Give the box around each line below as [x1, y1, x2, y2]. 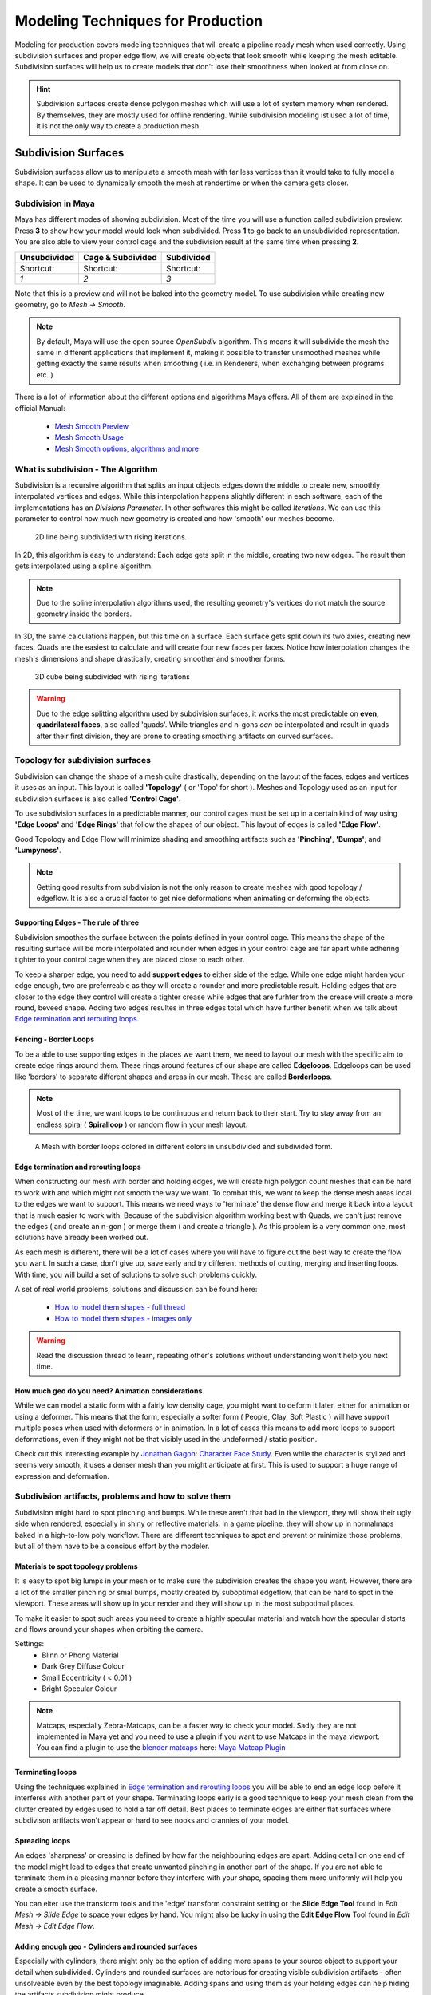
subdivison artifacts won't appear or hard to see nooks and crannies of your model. [14, 1815, 290, 1825]
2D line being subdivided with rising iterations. [34, 531, 188, 542]
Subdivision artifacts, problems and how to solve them [14, 1491, 231, 1502]
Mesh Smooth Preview [54, 421, 129, 431]
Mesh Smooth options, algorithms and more [54, 444, 200, 453]
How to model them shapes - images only [54, 1314, 192, 1323]
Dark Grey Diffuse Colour [42, 1661, 125, 1671]
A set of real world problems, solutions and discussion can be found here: [14, 1285, 258, 1294]
